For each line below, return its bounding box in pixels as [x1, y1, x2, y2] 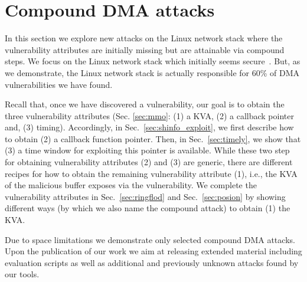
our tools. [5, 268, 40, 280]
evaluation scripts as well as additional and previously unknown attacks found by [5, 256, 299, 268]
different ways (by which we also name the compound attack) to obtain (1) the [5, 202, 290, 214]
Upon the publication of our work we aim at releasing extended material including [5, 245, 302, 257]
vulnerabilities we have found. [5, 78, 113, 90]
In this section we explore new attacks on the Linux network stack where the [5, 32, 283, 44]
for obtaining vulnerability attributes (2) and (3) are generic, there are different [5, 156, 293, 168]
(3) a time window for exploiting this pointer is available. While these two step [5, 144, 290, 156]
